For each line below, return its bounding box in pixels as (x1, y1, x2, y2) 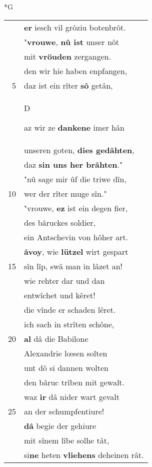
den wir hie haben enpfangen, (24, 65, 127, 77)
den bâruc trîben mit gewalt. (24, 376, 125, 388)
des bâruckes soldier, (24, 216, 96, 228)
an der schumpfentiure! (24, 405, 104, 417)
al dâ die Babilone (24, 332, 88, 344)
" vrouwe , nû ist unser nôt (24, 36, 119, 48)
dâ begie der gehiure (24, 419, 96, 431)
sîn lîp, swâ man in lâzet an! (24, 260, 123, 272)
